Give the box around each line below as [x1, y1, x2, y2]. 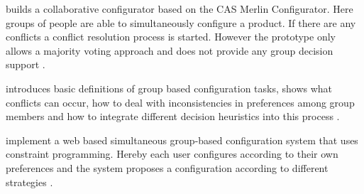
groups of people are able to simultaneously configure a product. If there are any [6, 15, 356, 30]
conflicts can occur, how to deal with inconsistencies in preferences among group [6, 95, 355, 109]
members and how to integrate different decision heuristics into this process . [6, 109, 340, 124]
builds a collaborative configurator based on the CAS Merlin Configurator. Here [6, 1, 353, 16]
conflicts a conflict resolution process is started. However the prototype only [6, 29, 336, 44]
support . [6, 57, 45, 72]
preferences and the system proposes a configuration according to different [6, 160, 329, 175]
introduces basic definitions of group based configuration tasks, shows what [6, 80, 333, 95]
